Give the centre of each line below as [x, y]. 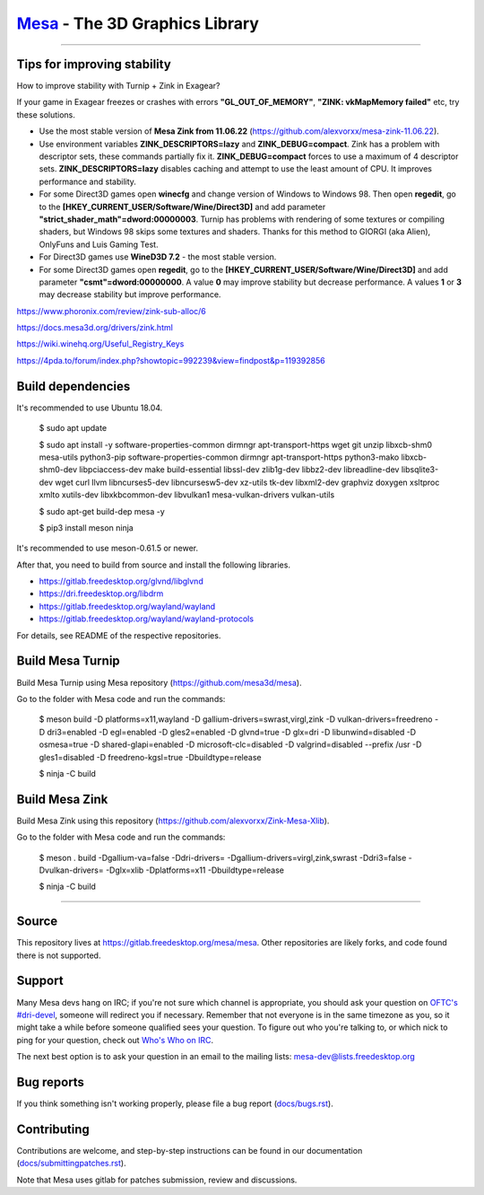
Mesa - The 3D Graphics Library [138, 23]
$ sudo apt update [73, 428]
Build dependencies [73, 386]
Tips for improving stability [94, 64]
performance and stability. [87, 181]
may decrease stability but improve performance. [130, 294]
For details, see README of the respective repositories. [119, 635]
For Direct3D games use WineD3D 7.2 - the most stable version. [158, 257]
